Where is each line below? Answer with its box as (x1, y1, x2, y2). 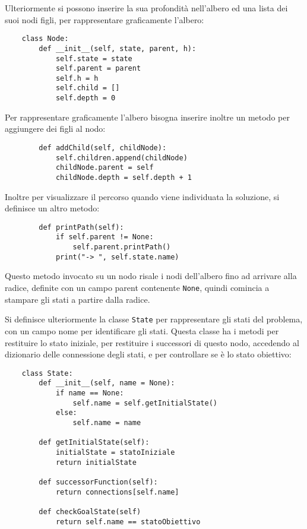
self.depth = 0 (55, 94, 116, 103)
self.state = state (55, 54, 132, 63)
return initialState (55, 458, 137, 467)
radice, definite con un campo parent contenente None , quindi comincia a (5, 281, 270, 293)
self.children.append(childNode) (55, 153, 188, 162)
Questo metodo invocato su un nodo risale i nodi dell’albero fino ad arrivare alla (5, 270, 297, 282)
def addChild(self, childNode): (39, 143, 167, 152)
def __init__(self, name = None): (39, 379, 175, 388)
